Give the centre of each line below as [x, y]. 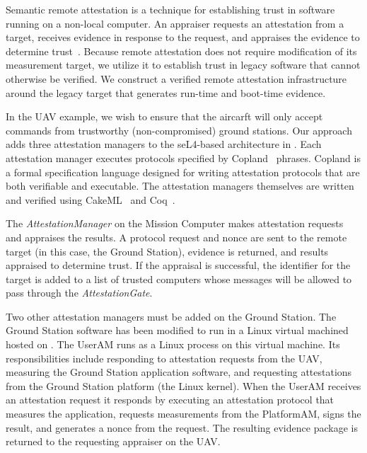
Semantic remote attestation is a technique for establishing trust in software [170, 9]
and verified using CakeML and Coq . [91, 199]
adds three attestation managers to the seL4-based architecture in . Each [164, 144]
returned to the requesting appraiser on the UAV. [113, 441]
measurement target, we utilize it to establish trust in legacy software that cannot [183, 65]
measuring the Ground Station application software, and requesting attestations [179, 372]
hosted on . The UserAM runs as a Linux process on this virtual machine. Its [173, 344]
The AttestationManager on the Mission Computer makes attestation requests [175, 223]
